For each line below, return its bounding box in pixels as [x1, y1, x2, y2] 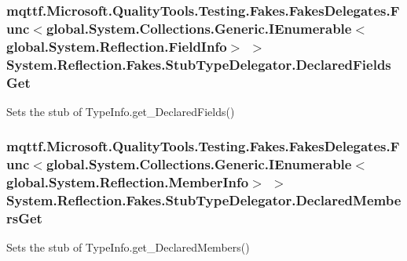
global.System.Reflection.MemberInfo [6, 172, 249, 192]
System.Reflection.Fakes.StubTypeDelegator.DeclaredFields [6, 54, 391, 74]
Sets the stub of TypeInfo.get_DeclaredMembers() [6, 239, 250, 256]
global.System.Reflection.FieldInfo [6, 36, 227, 56]
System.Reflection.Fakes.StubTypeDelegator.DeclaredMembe [6, 190, 401, 210]
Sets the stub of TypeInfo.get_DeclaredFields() [6, 103, 235, 119]
